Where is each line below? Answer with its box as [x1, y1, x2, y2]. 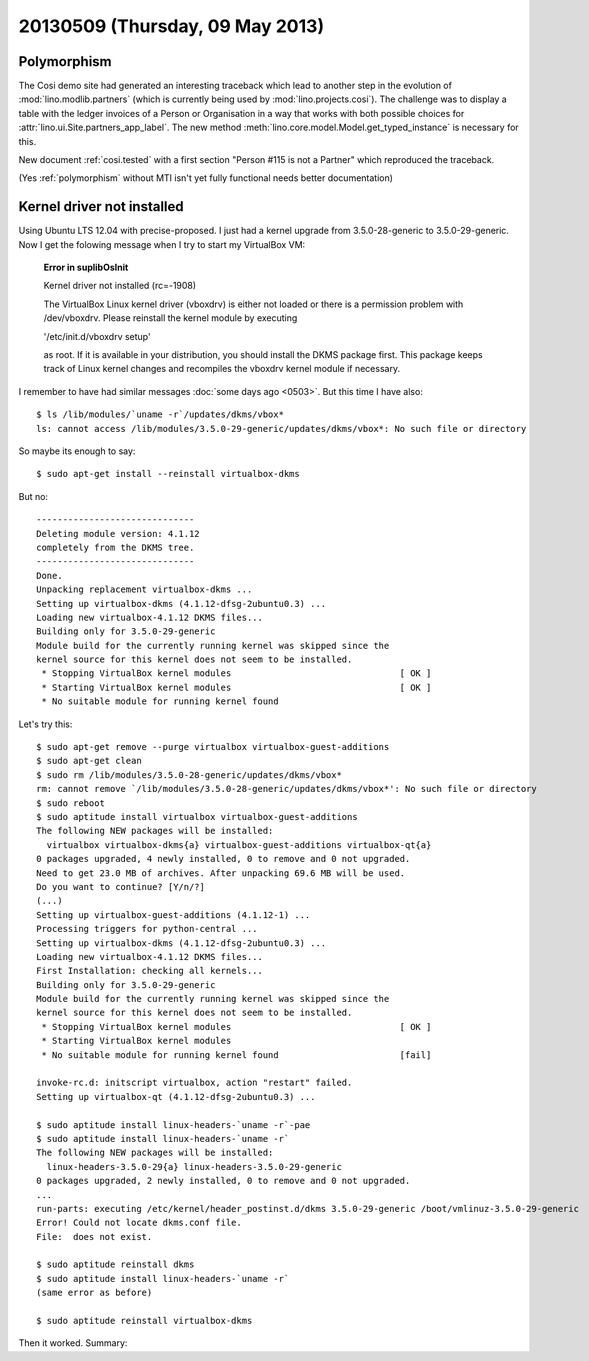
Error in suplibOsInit [43, 261, 129, 274]
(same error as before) [36, 1287, 153, 1299]
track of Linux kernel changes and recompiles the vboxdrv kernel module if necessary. [43, 363, 400, 375]
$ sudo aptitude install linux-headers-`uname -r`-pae [36, 1119, 311, 1130]
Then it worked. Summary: [18, 1337, 128, 1349]
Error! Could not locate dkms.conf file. [36, 1217, 242, 1229]
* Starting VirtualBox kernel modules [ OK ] [41, 681, 432, 693]
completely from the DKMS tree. [36, 541, 195, 553]
